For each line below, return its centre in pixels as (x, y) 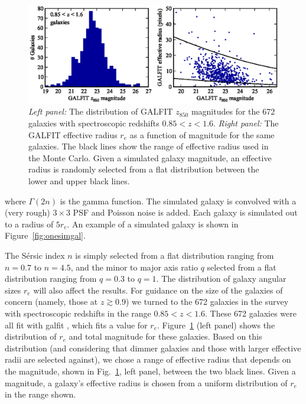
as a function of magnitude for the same (202, 134)
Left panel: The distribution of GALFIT (101, 111)
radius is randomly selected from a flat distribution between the (144, 169)
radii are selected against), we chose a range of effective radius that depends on (148, 359)
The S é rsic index (35, 255)
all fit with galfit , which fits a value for (76, 325)
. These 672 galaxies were (251, 313)
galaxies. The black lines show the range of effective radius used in (149, 146)
